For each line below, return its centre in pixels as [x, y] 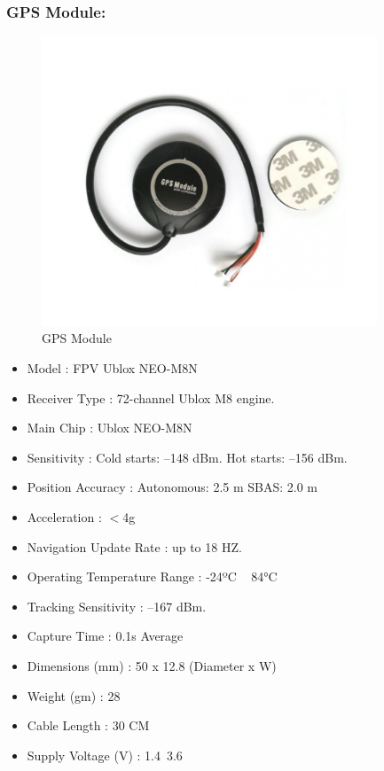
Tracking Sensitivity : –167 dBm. [117, 606]
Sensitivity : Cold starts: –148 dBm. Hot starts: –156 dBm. [187, 457]
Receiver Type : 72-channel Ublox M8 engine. [151, 397]
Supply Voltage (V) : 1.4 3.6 [105, 755]
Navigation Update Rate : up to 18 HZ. [134, 546]
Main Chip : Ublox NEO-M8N [110, 428]
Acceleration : [64, 517]
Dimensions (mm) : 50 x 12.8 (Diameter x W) [152, 665]
